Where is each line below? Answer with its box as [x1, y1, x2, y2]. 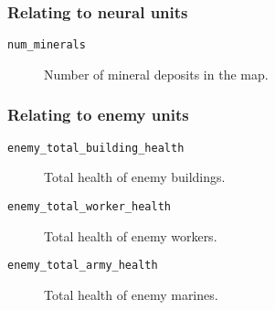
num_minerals [7, 38, 86, 52]
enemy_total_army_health [7, 259, 158, 273]
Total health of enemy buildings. [44, 167, 226, 187]
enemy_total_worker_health [7, 199, 171, 213]
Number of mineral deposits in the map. [44, 64, 269, 83]
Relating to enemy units [7, 103, 189, 126]
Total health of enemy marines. [44, 284, 218, 304]
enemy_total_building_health [7, 141, 185, 155]
